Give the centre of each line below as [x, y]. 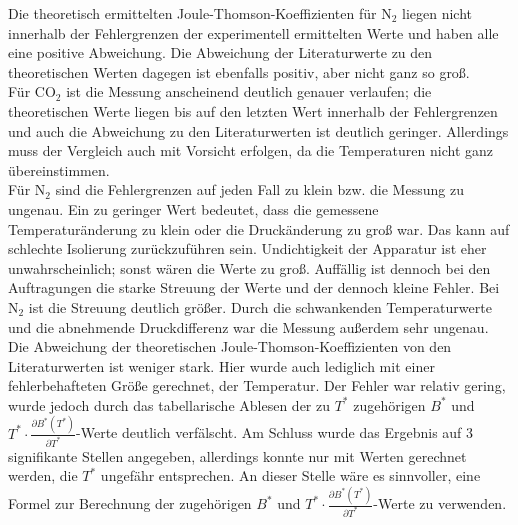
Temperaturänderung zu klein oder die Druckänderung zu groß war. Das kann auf [259, 228]
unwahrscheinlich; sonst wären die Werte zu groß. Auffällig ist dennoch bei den [249, 267]
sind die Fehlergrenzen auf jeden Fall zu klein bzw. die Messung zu [259, 189]
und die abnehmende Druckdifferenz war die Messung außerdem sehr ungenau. [248, 326]
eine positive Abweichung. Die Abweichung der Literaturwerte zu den [220, 52]
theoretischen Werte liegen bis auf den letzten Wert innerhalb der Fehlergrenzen [253, 110]
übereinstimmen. [59, 169]
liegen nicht [437, 13]
